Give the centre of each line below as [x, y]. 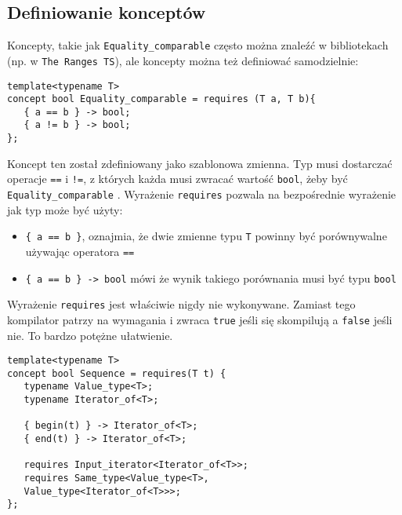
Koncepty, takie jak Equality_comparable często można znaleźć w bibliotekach [198, 45]
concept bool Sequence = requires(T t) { [117, 373]
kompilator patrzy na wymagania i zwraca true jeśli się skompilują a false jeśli [200, 319]
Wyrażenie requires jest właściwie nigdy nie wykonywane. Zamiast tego [181, 304]
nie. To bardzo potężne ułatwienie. [90, 335]
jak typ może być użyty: [65, 209]
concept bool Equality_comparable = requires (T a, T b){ [161, 99]
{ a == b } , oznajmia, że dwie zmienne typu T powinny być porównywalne [206, 236]
